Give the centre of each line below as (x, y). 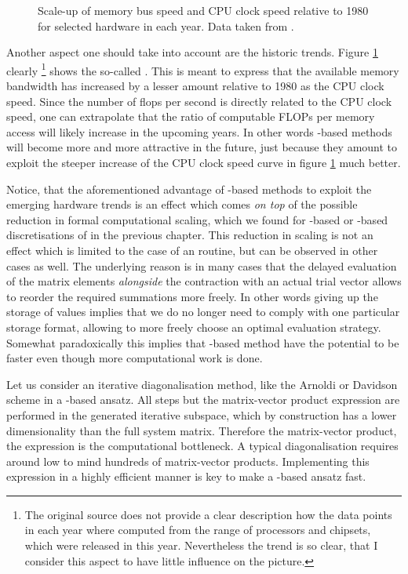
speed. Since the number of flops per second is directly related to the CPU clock (199, 101)
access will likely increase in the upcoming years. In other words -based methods (199, 131)
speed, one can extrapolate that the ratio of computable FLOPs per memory (191, 116)
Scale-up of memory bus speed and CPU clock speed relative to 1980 (203, 10)
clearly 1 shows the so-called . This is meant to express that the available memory (203, 69)
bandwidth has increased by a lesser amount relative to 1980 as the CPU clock (195, 86)
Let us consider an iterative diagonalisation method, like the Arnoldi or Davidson (202, 384)
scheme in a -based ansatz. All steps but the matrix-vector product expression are (203, 400)
